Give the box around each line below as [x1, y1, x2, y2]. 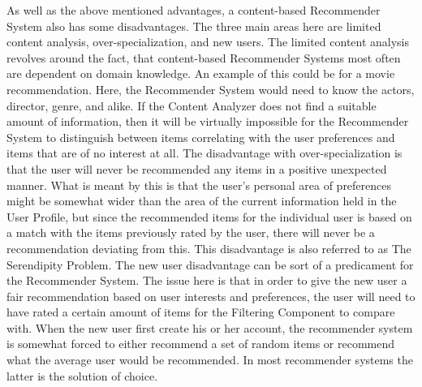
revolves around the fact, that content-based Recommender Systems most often [6, 49, 401, 66]
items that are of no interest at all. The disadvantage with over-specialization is [6, 144, 403, 161]
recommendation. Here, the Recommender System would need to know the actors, [6, 80, 415, 97]
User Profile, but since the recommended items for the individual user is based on [6, 208, 412, 225]
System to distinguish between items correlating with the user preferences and [6, 128, 395, 145]
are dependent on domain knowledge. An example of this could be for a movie [6, 65, 395, 82]
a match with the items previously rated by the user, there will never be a [6, 224, 375, 241]
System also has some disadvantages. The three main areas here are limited [6, 17, 381, 34]
